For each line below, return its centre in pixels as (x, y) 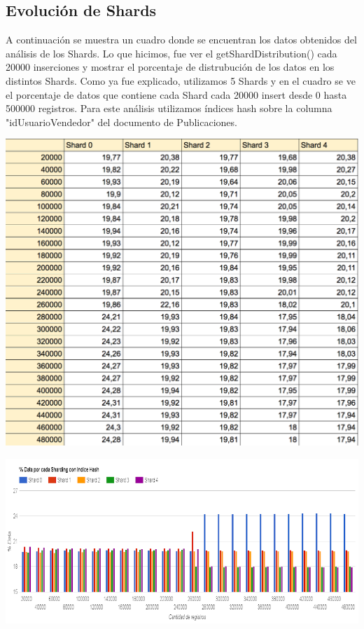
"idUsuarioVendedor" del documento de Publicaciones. (121, 122)
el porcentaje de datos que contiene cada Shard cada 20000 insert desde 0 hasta (176, 94)
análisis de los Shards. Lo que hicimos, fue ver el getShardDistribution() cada (171, 53)
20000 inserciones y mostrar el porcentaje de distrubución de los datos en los (170, 67)
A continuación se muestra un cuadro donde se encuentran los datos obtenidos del (181, 40)
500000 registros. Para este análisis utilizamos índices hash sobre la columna (169, 108)
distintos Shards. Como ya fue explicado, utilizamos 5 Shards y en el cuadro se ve (181, 80)
